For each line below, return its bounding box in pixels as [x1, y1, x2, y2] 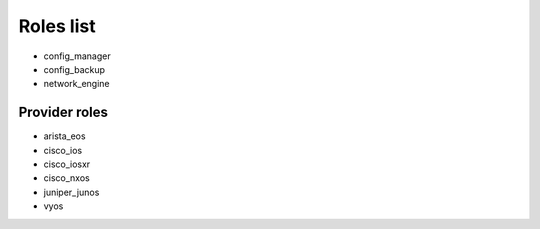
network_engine [43, 78, 110, 90]
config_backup [43, 63, 105, 75]
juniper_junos [43, 186, 100, 198]
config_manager [43, 50, 111, 62]
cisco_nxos [43, 172, 90, 184]
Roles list [18, 15, 96, 37]
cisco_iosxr [43, 158, 91, 170]
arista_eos [43, 130, 86, 142]
